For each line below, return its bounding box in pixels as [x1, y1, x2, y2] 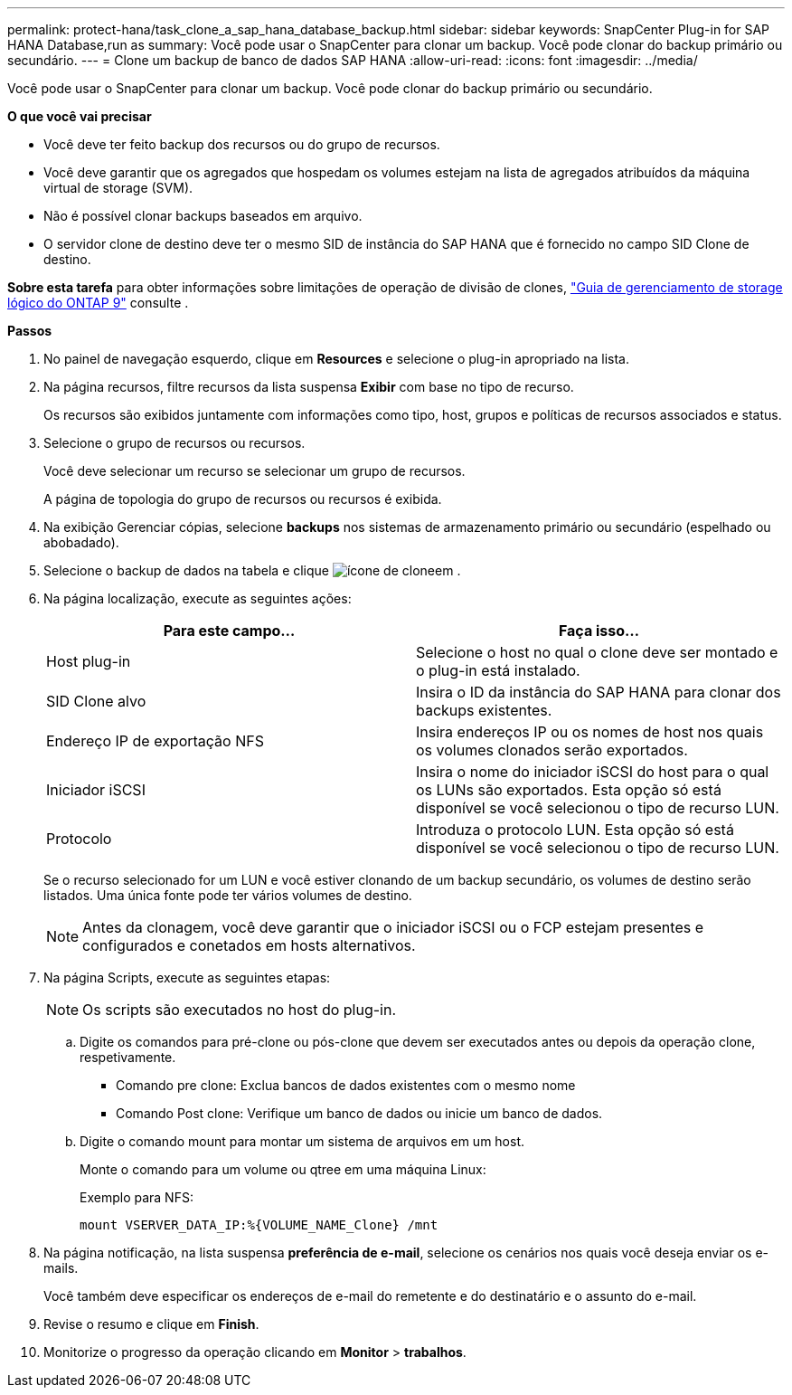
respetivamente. [80, 1049, 176, 1065]
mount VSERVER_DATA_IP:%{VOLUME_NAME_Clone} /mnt [80, 1218, 438, 1232]
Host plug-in [46, 652, 131, 670]
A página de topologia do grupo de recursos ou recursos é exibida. [43, 491, 442, 507]
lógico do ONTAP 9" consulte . [7, 295, 189, 310]
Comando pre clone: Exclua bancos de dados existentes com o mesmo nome [116, 1077, 576, 1093]
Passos [7, 323, 52, 338]
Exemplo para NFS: [80, 1190, 193, 1205]
